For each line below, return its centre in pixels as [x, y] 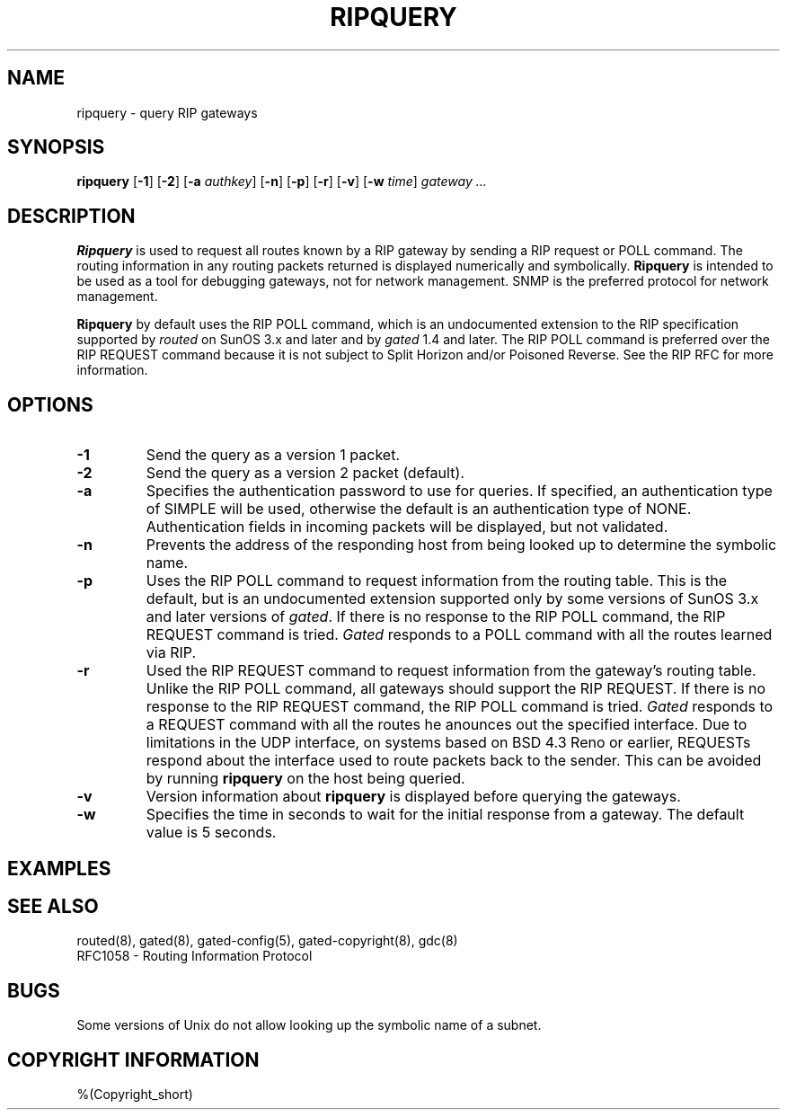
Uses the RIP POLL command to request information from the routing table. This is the [436, 581]
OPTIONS [50, 404]
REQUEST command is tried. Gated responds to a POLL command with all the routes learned [459, 635]
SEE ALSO [53, 906]
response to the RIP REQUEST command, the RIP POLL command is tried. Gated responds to [460, 707]
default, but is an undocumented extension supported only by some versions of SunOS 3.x [452, 599]
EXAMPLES [59, 868]
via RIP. [171, 653]
